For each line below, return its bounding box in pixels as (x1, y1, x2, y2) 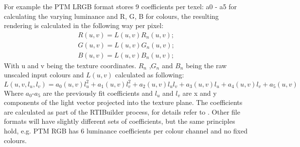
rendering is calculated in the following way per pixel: (4, 20, 164, 30)
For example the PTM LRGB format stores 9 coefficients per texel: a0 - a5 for (4, 1, 237, 11)
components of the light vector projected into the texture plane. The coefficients (4, 97, 243, 107)
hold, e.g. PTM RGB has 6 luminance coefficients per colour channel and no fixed (4, 125, 248, 135)
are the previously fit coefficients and (43, 88, 153, 98)
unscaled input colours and (4, 70, 84, 80)
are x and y (182, 88, 217, 98)
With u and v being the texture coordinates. (4, 60, 137, 70)
